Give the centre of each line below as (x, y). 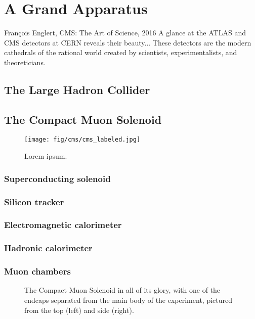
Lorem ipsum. (46, 156)
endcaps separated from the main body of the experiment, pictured (128, 300)
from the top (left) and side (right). (79, 310)
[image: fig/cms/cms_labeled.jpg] (82, 140)
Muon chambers (37, 271)
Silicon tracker (34, 201)
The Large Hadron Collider (77, 89)
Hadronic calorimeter (48, 248)
